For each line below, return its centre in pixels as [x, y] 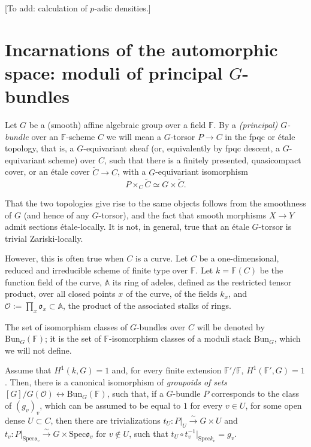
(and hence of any [56, 215]
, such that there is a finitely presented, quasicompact [203, 159]
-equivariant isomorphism [202, 171]
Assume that [28, 370]
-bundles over [161, 326]
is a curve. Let [161, 258]
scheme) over [72, 159]
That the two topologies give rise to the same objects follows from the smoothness [155, 203]
